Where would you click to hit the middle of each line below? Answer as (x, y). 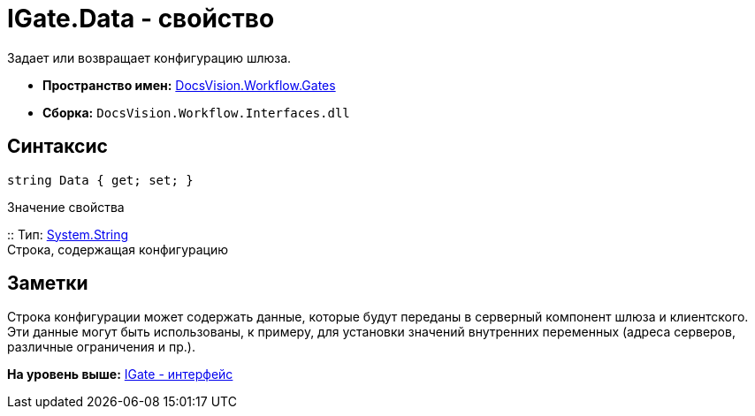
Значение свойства (66, 207)
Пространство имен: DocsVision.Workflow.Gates (189, 85)
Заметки (48, 284)
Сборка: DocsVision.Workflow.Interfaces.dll (196, 112)
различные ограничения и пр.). (102, 347)
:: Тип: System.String (68, 234)
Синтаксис (57, 147)
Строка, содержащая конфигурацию (118, 249)
